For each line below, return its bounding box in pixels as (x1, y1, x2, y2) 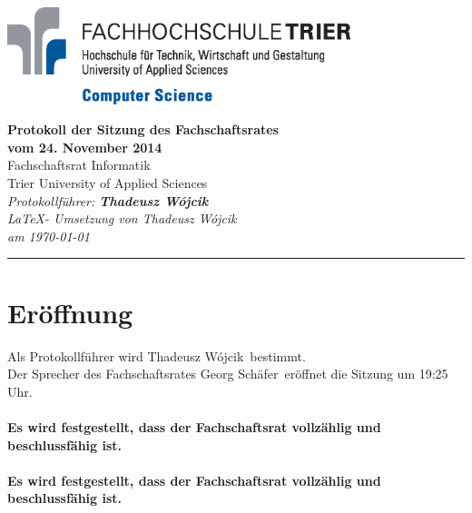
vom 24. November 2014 (7, 137, 162, 156)
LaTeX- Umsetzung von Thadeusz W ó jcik (7, 209, 237, 228)
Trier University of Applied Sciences (7, 173, 208, 192)
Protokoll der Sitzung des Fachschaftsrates (7, 120, 279, 139)
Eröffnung (7, 293, 133, 330)
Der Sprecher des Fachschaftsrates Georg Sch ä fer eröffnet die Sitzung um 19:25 (7, 364, 448, 383)
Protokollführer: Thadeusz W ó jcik (7, 191, 209, 210)
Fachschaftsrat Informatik (7, 155, 151, 174)
